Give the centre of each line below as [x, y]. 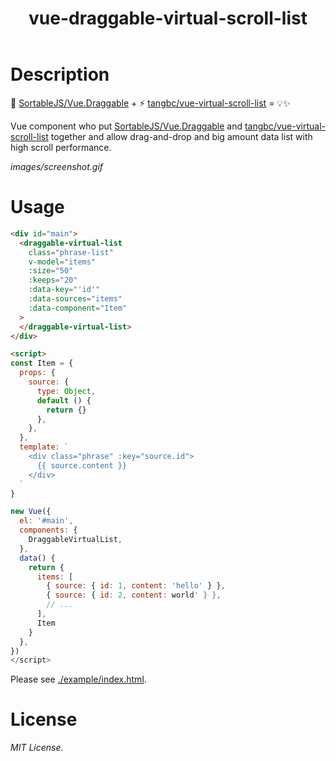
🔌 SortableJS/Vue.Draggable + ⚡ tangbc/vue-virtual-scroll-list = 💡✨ [150, 103]
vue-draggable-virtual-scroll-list [168, 18]
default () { [64, 400]
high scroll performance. [61, 147]
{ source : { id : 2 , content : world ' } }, [134, 595]
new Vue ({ [31, 512]
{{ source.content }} [82, 465]
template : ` [44, 447]
